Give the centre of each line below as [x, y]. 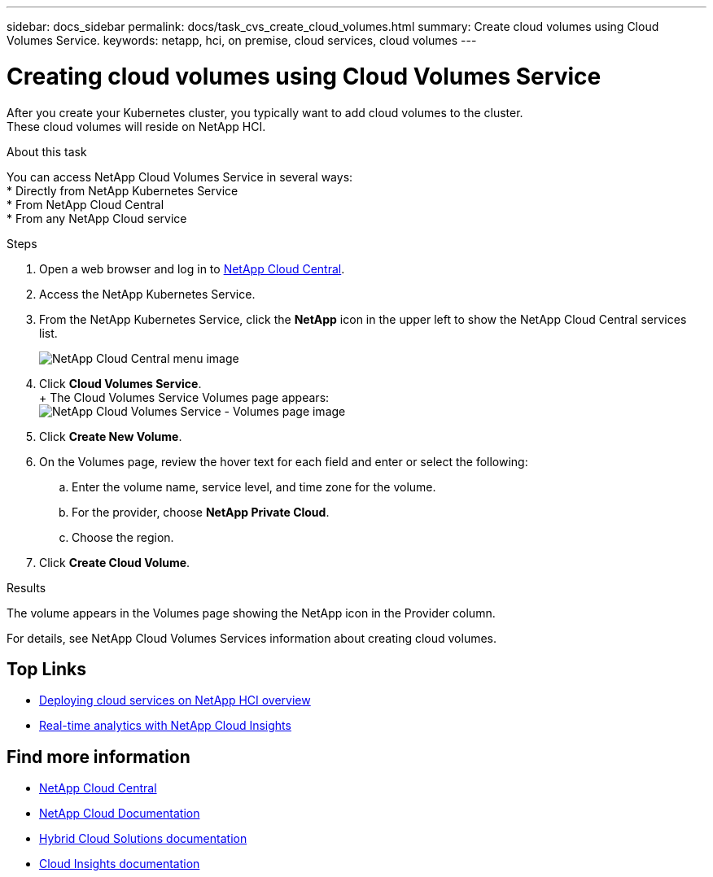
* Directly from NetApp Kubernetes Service [122, 190]
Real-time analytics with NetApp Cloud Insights [165, 726]
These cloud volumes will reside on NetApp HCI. [136, 126]
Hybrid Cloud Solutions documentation [143, 839]
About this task [47, 151]
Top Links [47, 669]
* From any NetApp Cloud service [97, 218]
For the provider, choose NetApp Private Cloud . [201, 512]
